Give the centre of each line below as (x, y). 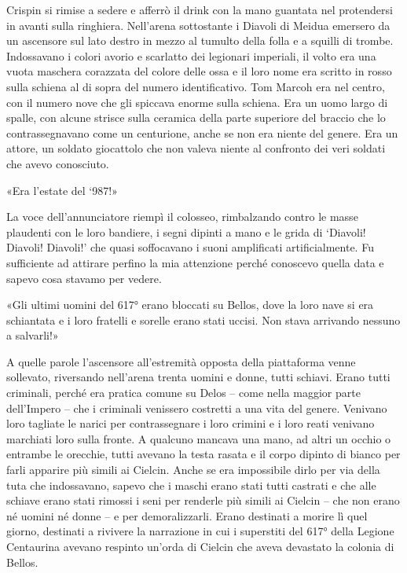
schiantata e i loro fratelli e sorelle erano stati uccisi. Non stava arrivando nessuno (203, 320)
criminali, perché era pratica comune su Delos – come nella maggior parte (183, 393)
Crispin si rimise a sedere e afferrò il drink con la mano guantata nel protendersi (200, 9)
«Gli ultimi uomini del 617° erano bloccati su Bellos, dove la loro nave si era (190, 305)
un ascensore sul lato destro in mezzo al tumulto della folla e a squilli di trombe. (200, 40)
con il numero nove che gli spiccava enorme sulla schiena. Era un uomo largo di (197, 102)
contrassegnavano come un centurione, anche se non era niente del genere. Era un (202, 132)
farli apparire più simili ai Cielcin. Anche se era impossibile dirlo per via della (193, 470)
